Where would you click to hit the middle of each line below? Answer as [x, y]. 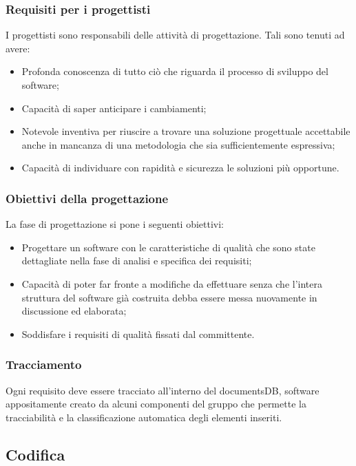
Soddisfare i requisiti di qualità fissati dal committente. [138, 333]
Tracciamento [44, 364]
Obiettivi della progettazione [87, 198]
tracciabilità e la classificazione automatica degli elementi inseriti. [144, 417]
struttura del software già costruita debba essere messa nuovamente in [169, 297]
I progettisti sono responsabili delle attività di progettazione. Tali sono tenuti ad [175, 35]
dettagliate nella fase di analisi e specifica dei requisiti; [137, 261]
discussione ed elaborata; [74, 311]
